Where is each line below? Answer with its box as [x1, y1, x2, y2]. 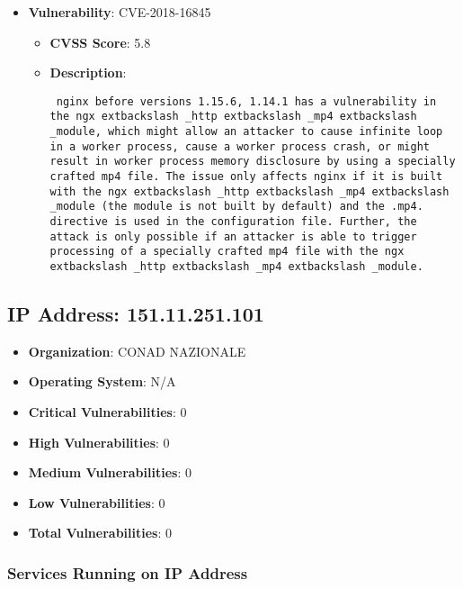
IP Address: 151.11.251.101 [7, 300, 264, 328]
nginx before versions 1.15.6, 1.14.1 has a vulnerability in [56, 95, 437, 108]
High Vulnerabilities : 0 [28, 432, 170, 451]
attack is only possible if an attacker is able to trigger [49, 230, 417, 243]
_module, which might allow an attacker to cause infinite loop [49, 125, 443, 139]
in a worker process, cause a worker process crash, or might [49, 140, 430, 153]
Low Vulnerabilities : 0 [28, 493, 165, 512]
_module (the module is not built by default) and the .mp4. [49, 200, 423, 213]
